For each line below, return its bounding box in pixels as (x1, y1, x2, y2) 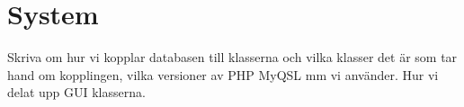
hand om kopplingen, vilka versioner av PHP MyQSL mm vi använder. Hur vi (7, 65, 439, 84)
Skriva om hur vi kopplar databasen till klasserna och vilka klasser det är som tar (7, 48, 458, 67)
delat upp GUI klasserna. (7, 83, 146, 102)
